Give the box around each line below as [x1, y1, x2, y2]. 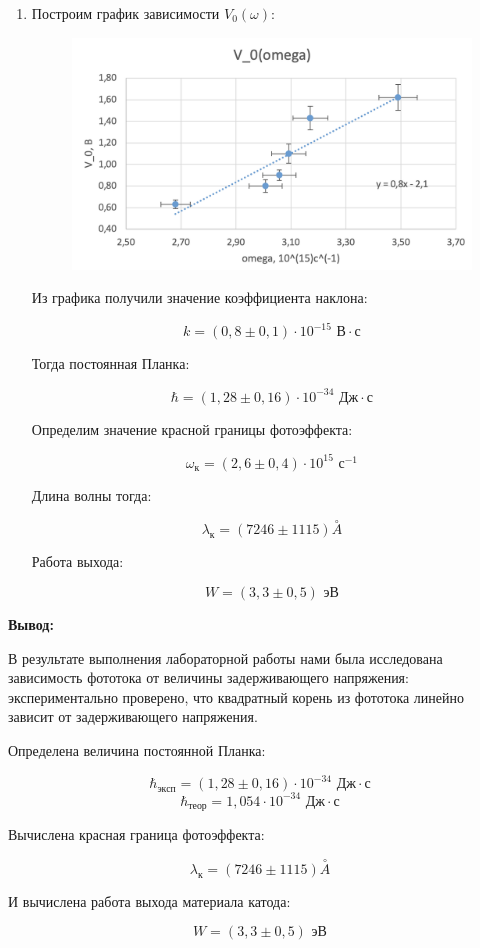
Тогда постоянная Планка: [31, 353, 190, 374]
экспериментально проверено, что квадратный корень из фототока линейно [8, 686, 465, 707]
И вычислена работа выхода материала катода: [8, 890, 291, 911]
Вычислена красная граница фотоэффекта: [8, 824, 265, 845]
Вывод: [8, 614, 54, 635]
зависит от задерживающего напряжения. [8, 706, 258, 727]
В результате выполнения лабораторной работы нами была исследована [8, 647, 443, 668]
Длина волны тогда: [31, 484, 152, 505]
